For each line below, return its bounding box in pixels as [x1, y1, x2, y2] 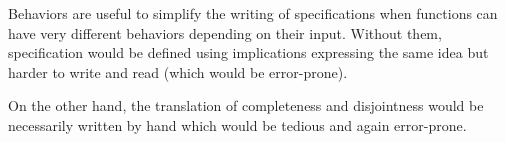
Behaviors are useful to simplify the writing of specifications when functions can [8, 3, 498, 23]
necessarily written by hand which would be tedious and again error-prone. [8, 114, 467, 135]
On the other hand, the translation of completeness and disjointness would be [8, 95, 484, 116]
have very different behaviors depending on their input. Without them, [8, 22, 442, 43]
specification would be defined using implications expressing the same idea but [8, 42, 489, 63]
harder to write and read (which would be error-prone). [8, 61, 348, 82]
